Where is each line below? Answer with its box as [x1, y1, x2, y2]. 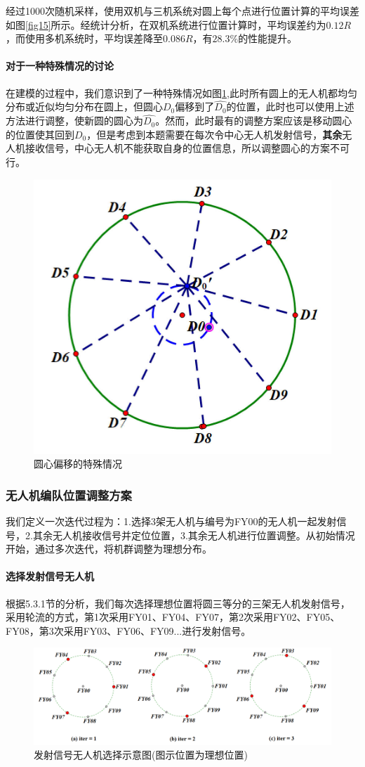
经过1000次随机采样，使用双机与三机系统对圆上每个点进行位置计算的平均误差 [6, 4, 359, 18]
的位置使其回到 [6, 127, 74, 141]
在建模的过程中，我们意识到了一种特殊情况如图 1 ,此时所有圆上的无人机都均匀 [6, 85, 357, 100]
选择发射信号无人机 [6, 569, 94, 584]
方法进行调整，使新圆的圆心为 [6, 113, 143, 128]
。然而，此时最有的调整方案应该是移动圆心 [155, 113, 352, 128]
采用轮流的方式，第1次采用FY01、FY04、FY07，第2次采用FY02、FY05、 [6, 610, 340, 624]
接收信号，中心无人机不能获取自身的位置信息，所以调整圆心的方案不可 [25, 141, 350, 155]
